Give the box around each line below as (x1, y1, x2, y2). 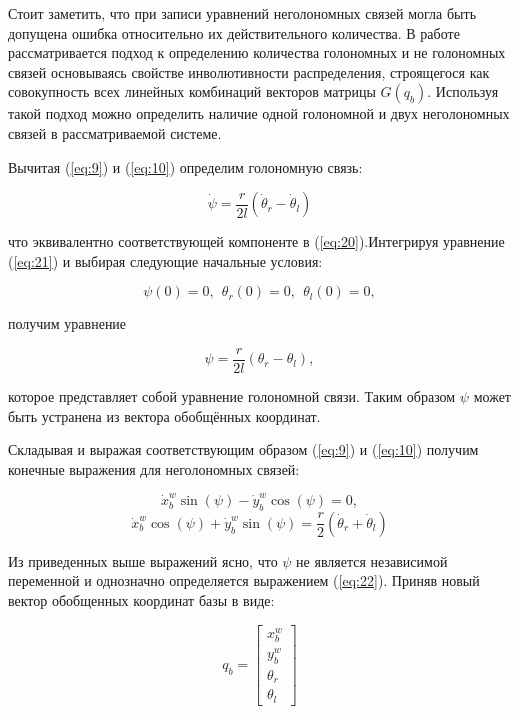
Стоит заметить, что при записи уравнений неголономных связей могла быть (8, 3, 477, 23)
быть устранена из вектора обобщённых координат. (8, 405, 321, 426)
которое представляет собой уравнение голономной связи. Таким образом (8, 386, 456, 406)
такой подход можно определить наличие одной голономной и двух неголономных (8, 103, 510, 124)
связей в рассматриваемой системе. (8, 122, 222, 143)
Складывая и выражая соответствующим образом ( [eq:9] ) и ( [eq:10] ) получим (8, 439, 479, 460)
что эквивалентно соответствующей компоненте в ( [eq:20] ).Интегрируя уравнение (8, 231, 505, 252)
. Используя (427, 81, 499, 102)
